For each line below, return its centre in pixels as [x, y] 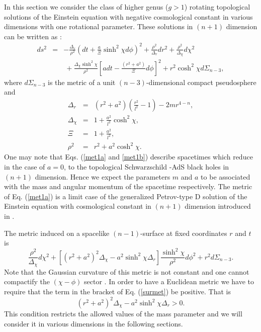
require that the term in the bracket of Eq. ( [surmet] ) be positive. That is [117, 291]
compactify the [27, 281]
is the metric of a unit [81, 82]
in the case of [25, 166]
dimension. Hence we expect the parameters [103, 176]
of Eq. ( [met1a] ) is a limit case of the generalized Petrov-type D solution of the [126, 196]
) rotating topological [217, 7]
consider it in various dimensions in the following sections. [94, 323]
